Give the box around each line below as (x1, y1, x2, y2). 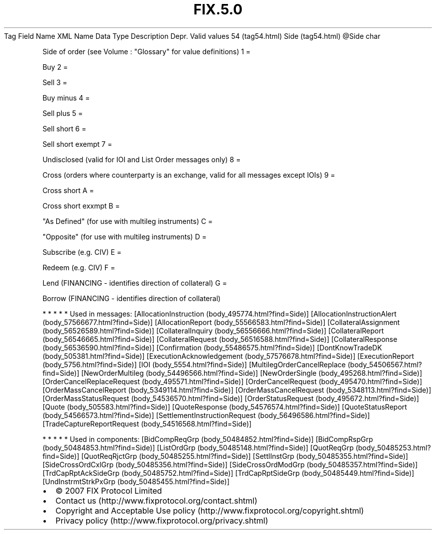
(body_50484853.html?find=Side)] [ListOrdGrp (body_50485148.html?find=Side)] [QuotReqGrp (42, 443, 354, 452)
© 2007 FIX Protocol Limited (55, 485, 162, 496)
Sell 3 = (42, 78, 68, 87)
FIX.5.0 (193, 1, 243, 18)
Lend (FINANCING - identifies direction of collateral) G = (42, 278, 227, 287)
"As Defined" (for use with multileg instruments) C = (42, 216, 213, 225)
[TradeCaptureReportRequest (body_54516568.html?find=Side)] (42, 419, 252, 428)
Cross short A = (42, 186, 94, 195)
